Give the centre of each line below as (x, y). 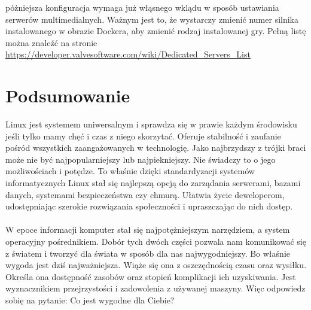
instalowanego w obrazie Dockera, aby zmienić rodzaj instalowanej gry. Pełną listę (156, 31)
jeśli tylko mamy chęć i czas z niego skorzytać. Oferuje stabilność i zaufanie (143, 136)
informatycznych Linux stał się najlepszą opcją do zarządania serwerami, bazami (153, 183)
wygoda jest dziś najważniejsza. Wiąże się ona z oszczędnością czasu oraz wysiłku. (156, 265)
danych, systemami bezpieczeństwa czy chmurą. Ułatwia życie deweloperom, (145, 194)
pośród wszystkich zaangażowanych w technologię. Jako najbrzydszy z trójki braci (156, 148)
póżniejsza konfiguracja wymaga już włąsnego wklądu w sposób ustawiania (142, 7)
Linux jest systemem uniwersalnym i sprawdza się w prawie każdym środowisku (151, 124)
